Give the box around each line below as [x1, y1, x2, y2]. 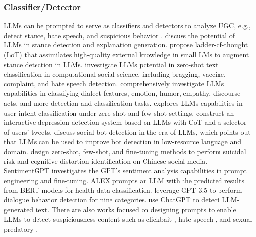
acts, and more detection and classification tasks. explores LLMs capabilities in [4, 97, 243, 108]
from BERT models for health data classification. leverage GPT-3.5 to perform [4, 185, 242, 195]
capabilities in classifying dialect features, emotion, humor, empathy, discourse [4, 88, 241, 98]
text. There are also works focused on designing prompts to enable [35, 204, 236, 214]
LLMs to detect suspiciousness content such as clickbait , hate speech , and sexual [4, 214, 252, 224]
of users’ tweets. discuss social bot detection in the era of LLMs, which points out [4, 126, 251, 137]
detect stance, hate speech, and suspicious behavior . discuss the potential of [4, 30, 235, 40]
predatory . [4, 223, 38, 234]
